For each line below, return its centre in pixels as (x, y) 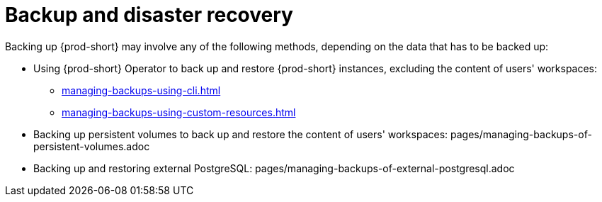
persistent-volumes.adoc (92, 146)
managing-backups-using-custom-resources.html (179, 112)
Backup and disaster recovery (149, 15)
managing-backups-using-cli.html (141, 90)
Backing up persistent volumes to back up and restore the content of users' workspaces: (241, 134)
